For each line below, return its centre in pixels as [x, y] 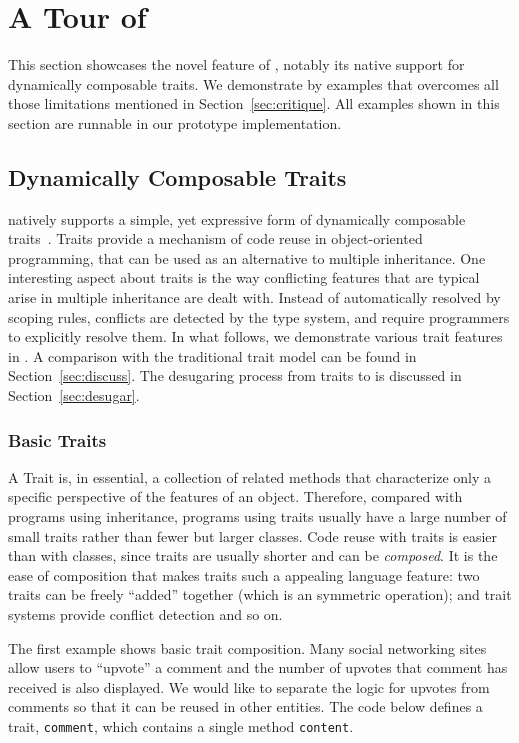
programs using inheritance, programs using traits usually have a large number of [257, 516]
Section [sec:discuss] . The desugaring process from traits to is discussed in [235, 375]
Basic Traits [57, 439]
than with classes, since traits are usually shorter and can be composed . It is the [253, 555]
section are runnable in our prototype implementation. [175, 122]
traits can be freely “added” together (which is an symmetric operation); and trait [260, 594]
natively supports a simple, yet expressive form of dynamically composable [237, 218]
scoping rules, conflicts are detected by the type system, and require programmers [259, 316]
